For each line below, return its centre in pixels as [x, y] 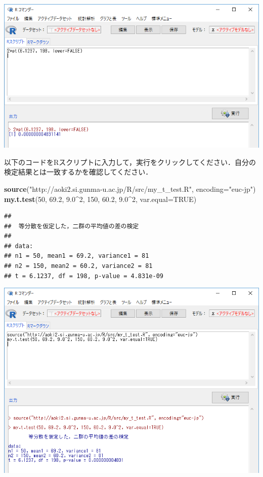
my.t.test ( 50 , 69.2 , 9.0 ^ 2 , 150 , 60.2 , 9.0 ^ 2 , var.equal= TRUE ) [100, 199]
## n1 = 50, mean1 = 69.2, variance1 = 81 [77, 256]
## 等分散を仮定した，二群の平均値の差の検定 [72, 226]
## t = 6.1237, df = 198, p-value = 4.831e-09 [84, 276]
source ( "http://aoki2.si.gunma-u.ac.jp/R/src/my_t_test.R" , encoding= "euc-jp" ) [130, 189]
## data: [19, 246]
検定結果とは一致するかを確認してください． [78, 172]
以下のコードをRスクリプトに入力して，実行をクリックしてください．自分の [130, 162]
